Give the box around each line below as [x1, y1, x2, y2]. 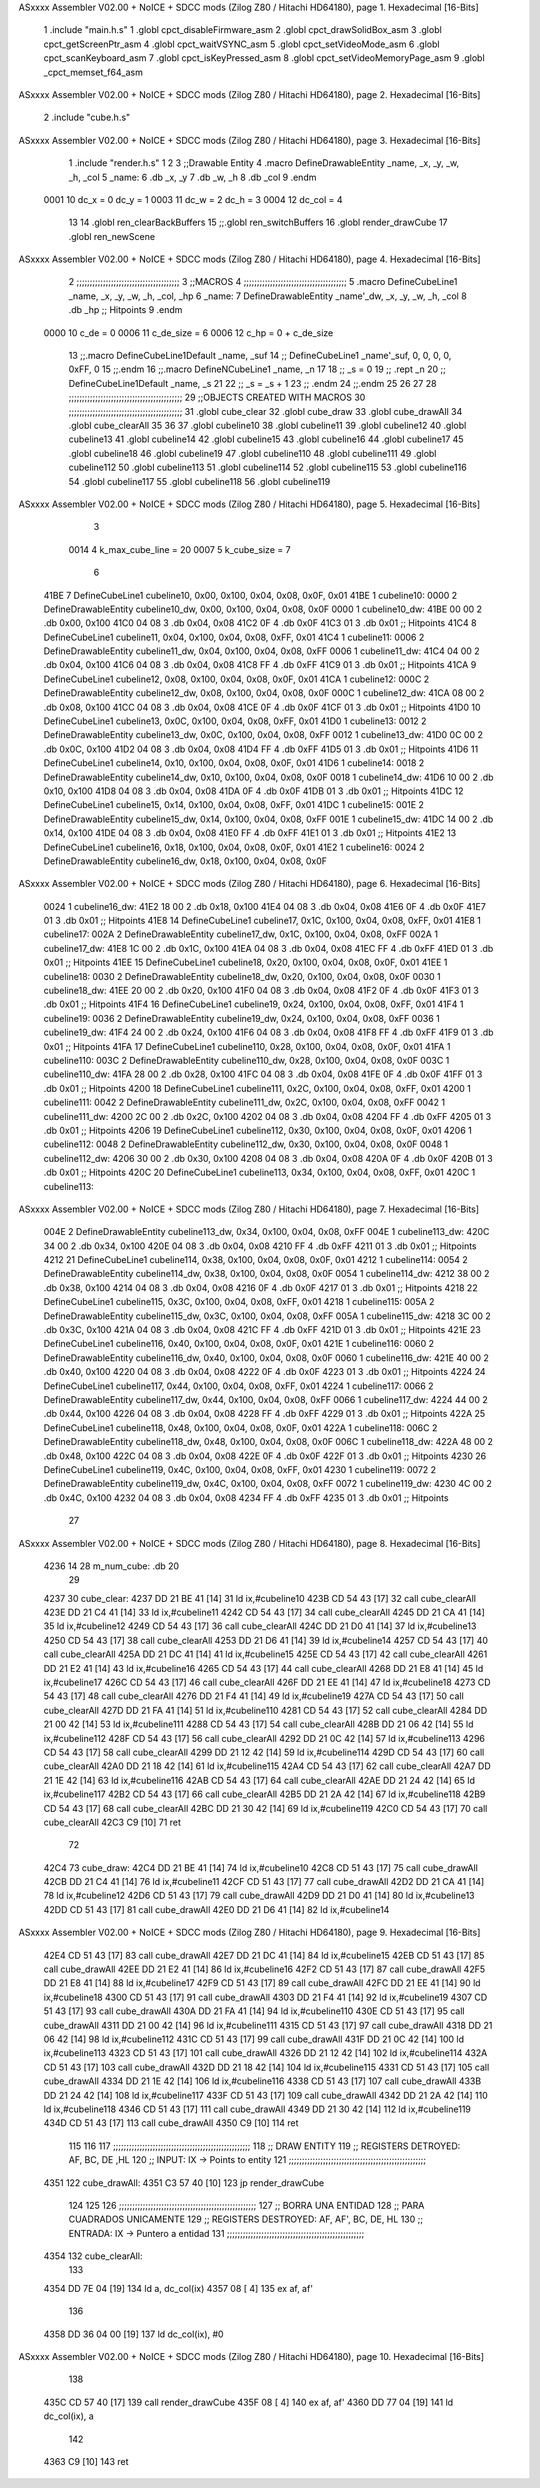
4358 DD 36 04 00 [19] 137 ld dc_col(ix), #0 [43, 2328, 224, 2340]
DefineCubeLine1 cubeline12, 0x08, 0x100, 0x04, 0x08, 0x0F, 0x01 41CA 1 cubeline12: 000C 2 [43, 673, 430, 685]
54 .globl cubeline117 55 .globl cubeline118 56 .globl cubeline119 [68, 475, 331, 487]
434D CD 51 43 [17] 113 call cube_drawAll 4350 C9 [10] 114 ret [43, 2117, 299, 2129]
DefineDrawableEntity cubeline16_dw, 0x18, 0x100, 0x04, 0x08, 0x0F [43, 855, 328, 867]
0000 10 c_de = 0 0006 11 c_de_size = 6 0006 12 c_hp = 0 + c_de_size [43, 326, 334, 339]
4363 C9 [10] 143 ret [43, 2455, 129, 2467]
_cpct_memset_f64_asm [43, 66, 144, 78]
